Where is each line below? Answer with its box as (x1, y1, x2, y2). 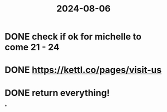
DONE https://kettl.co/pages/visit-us (4, 64, 162, 76)
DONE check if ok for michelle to (4, 31, 142, 42)
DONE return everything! (4, 87, 110, 99)
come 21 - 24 (4, 42, 59, 53)
